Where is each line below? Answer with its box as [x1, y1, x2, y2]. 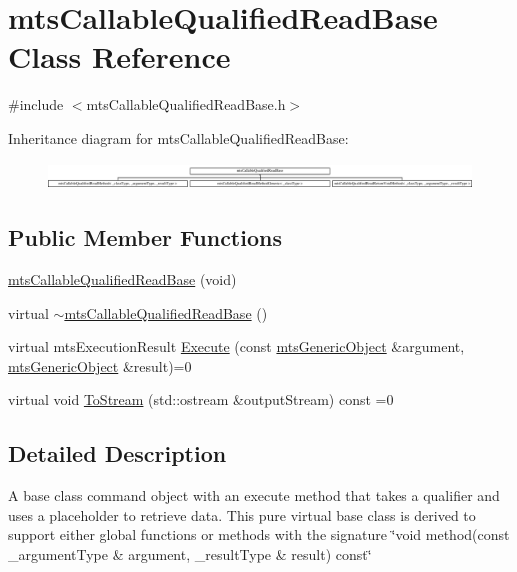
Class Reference [8, 36, 231, 77]
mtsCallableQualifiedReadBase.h [86, 94, 286, 115]
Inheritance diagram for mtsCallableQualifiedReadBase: [8, 127, 349, 148]
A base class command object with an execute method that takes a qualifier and [8, 485, 500, 506]
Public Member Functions [8, 222, 282, 253]
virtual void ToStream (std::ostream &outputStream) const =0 [8, 389, 394, 410]
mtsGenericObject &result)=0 [8, 355, 192, 376]
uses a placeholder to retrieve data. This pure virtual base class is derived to [8, 504, 476, 525]
